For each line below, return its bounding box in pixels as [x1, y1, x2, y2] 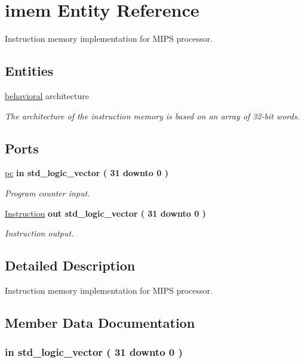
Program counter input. [5, 186, 90, 199]
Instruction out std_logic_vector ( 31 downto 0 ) [5, 207, 206, 219]
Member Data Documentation [5, 313, 195, 331]
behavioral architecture [5, 89, 89, 101]
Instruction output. [5, 227, 74, 239]
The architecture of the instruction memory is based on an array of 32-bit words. [5, 109, 300, 122]
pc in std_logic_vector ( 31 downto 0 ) [5, 167, 168, 179]
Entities [5, 61, 54, 80]
